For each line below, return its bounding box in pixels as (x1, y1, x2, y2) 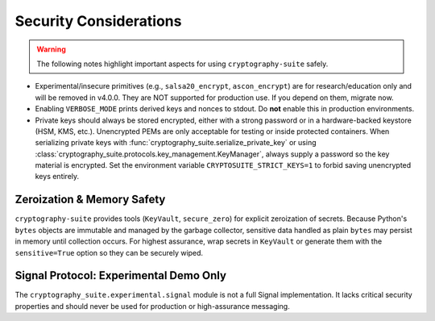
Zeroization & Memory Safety (14, 193, 166, 206)
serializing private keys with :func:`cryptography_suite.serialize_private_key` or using (35, 138, 317, 148)
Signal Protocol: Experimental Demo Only (14, 269, 227, 282)
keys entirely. (35, 172, 80, 181)
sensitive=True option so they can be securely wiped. (14, 248, 204, 257)
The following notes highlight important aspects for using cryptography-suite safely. (36, 59, 329, 69)
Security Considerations (14, 12, 182, 30)
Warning (36, 44, 66, 54)
